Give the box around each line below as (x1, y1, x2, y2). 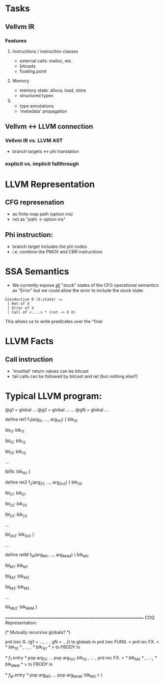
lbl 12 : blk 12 (5, 437, 26, 445)
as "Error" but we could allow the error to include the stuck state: (12, 288, 144, 294)
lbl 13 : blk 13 (5, 448, 26, 456)
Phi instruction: (5, 230, 53, 239)
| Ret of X (7, 301, 29, 306)
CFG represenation (5, 198, 64, 207)
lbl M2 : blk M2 (5, 573, 29, 580)
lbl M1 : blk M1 (5, 562, 28, 570)
